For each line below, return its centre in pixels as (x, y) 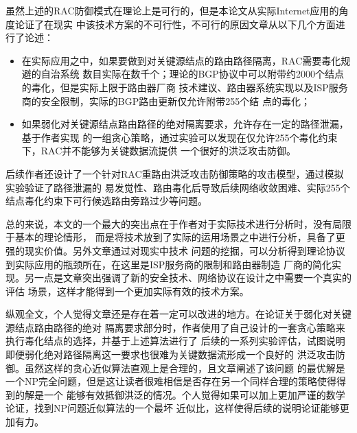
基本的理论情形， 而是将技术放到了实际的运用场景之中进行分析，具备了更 (180, 237)
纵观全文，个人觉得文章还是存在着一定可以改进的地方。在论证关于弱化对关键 (178, 314)
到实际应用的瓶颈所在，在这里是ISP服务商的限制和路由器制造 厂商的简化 (169, 264)
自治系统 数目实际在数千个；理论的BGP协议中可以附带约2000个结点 (192, 74)
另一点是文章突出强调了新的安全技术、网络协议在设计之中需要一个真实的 (188, 278)
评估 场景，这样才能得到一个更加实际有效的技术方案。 (127, 291)
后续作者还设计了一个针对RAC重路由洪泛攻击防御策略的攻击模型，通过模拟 (175, 173)
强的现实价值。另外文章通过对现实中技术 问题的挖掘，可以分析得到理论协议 (175, 250)
